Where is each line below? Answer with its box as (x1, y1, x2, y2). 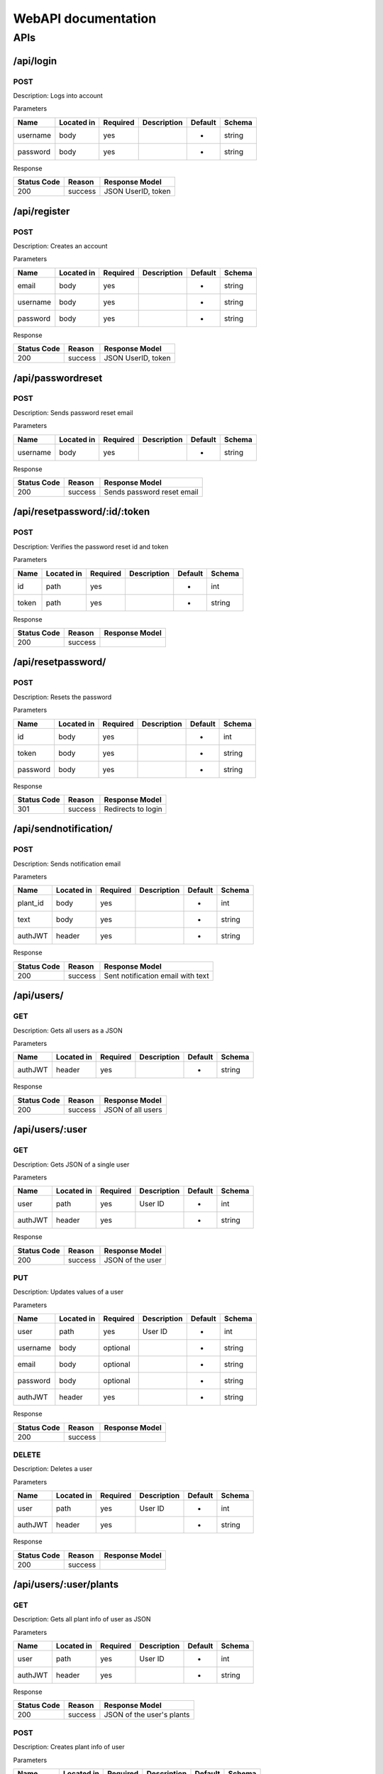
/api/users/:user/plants (13, 1578, 119, 1590)
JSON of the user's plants (104, 1710, 190, 1720)
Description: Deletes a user (13, 1465, 93, 1473)
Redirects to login (104, 804, 162, 814)
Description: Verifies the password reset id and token (13, 542, 169, 551)
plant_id (17, 898, 44, 908)
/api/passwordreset (13, 372, 103, 384)
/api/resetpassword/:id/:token (13, 506, 150, 518)
